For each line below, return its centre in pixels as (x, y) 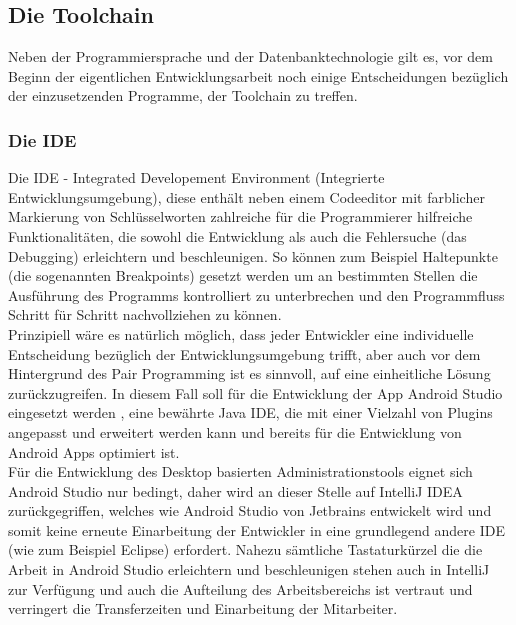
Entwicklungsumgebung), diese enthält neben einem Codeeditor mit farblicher (246, 196)
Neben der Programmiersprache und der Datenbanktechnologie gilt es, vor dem (250, 56)
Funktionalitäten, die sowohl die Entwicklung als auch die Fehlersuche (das (237, 235)
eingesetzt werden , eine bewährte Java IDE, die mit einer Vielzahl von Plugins (250, 412)
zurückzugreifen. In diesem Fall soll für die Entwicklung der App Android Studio (255, 392)
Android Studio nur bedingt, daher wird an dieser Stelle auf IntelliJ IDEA (235, 490)
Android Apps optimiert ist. (94, 451)
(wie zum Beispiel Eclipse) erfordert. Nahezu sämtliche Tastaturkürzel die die (245, 549)
